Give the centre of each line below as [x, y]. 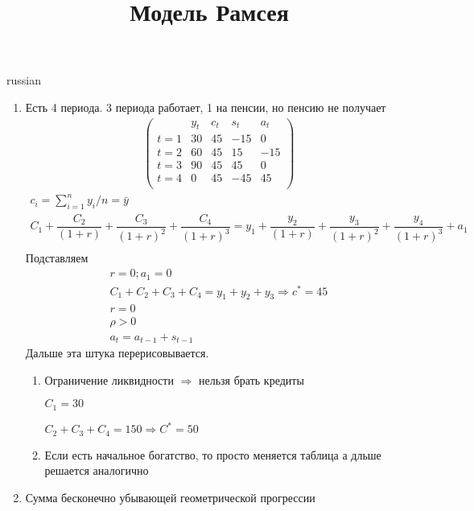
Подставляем [57, 258]
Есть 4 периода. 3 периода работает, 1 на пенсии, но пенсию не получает [206, 107]
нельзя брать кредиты [251, 379]
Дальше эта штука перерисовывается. [117, 352]
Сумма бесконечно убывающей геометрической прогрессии [170, 497]
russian [24, 80]
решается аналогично [97, 470]
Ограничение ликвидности [109, 379]
